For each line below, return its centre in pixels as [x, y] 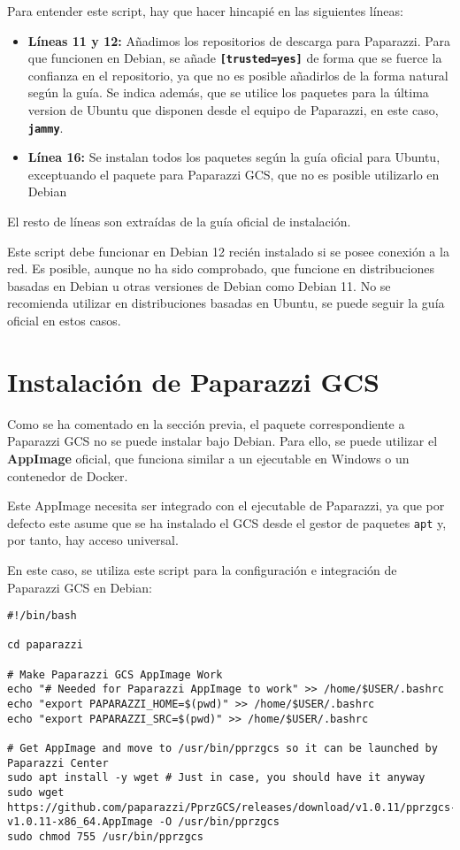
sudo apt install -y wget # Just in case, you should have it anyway [216, 778]
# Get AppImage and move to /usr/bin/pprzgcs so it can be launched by [222, 749]
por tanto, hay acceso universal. [93, 540]
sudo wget [36, 793]
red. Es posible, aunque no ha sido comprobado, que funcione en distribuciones [221, 268]
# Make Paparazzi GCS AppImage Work [115, 674]
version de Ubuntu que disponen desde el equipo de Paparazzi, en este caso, [233, 110]
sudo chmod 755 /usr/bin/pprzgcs [105, 837]
